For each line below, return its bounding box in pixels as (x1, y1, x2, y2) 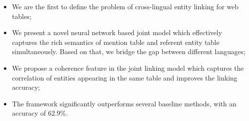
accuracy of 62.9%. (12, 108, 68, 118)
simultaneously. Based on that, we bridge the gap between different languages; (12, 46, 246, 57)
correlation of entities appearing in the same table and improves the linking (12, 72, 237, 82)
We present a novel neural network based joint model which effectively (12, 27, 222, 38)
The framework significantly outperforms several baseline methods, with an (12, 98, 237, 108)
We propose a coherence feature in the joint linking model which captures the (12, 62, 244, 73)
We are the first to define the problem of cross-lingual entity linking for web (12, 1, 239, 11)
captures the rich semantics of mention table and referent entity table (12, 37, 220, 47)
